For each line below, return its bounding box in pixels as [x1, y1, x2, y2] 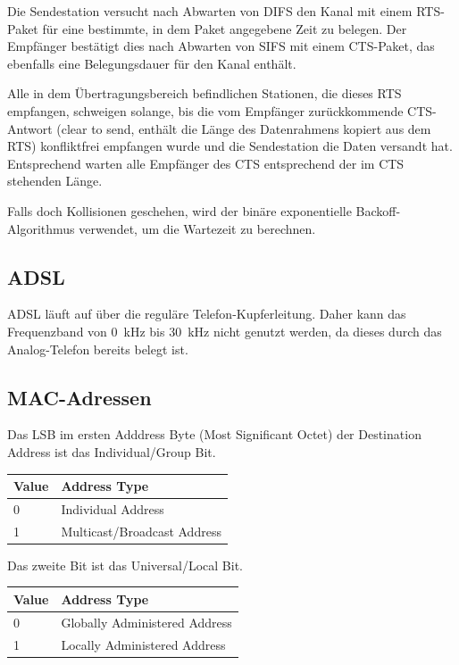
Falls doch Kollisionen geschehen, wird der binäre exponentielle [7, 201, 352, 220]
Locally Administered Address [61, 635, 226, 653]
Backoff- [355, 201, 401, 220]
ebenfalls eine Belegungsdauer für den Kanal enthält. [7, 54, 296, 72]
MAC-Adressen [7, 383, 152, 411]
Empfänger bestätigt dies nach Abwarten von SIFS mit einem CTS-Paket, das [7, 37, 435, 55]
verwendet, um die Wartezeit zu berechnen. [79, 219, 316, 237]
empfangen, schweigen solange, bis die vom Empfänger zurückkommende [7, 101, 404, 120]
